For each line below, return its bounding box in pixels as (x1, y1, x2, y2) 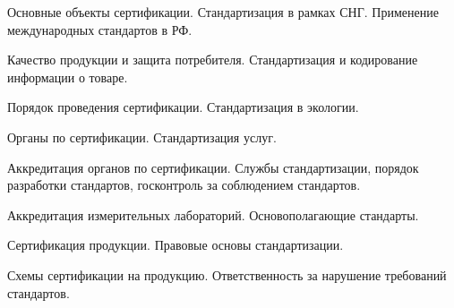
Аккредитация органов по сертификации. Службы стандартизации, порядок (7, 158, 419, 176)
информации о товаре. (7, 67, 128, 86)
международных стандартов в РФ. (7, 20, 193, 38)
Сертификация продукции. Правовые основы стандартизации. (7, 235, 344, 254)
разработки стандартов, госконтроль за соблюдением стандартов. (7, 175, 361, 194)
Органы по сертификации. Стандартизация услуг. (7, 127, 277, 146)
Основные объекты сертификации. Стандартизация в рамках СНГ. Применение (7, 3, 439, 21)
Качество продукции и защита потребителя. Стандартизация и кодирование (7, 50, 418, 69)
